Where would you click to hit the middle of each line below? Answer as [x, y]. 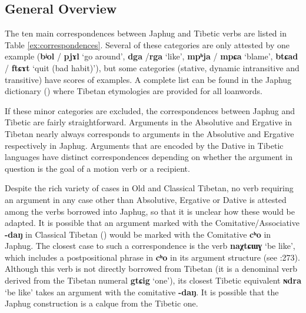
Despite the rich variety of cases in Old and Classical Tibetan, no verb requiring [149, 188]
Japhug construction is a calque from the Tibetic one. [102, 303]
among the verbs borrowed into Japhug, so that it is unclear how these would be [150, 211]
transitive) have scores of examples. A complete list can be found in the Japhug [148, 79]
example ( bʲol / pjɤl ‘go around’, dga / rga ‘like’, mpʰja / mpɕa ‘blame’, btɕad [152, 56]
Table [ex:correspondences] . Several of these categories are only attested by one [147, 44]
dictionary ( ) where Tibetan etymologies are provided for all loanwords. [134, 91]
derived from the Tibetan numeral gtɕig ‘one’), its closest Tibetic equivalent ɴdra [153, 280]
